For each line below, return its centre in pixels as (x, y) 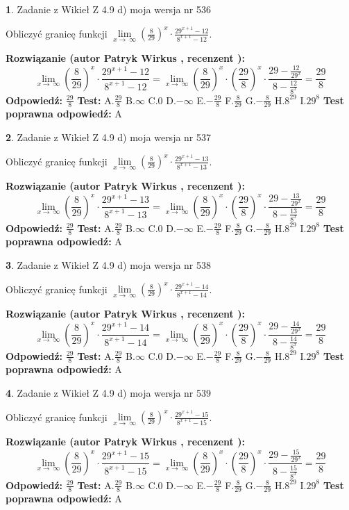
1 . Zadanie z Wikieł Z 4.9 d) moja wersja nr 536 (109, 9)
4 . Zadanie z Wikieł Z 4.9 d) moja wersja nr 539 (109, 392)
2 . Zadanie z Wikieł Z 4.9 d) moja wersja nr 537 (109, 137)
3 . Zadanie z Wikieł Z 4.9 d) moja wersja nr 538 (109, 264)
